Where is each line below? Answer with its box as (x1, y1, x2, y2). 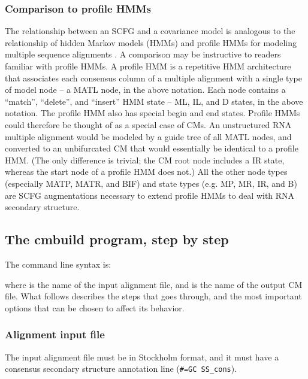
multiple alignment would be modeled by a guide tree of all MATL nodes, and (5, 130, 292, 142)
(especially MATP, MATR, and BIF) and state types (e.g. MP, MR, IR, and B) (5, 177, 297, 189)
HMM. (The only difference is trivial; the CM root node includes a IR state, (5, 153, 285, 166)
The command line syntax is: (5, 257, 111, 270)
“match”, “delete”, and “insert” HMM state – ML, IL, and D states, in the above (5, 95, 303, 107)
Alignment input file (5, 327, 105, 342)
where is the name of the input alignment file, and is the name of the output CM (5, 278, 303, 290)
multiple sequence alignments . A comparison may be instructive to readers (5, 48, 281, 60)
